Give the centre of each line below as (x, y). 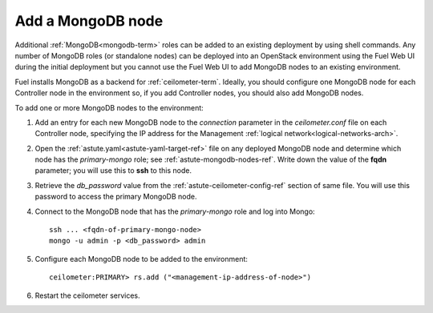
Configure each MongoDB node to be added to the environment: (142, 259)
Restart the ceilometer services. (87, 295)
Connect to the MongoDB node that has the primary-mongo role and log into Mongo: (175, 211)
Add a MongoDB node (89, 21)
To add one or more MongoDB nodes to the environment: (109, 107)
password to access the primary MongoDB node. (116, 197)
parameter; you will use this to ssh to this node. (113, 171)
